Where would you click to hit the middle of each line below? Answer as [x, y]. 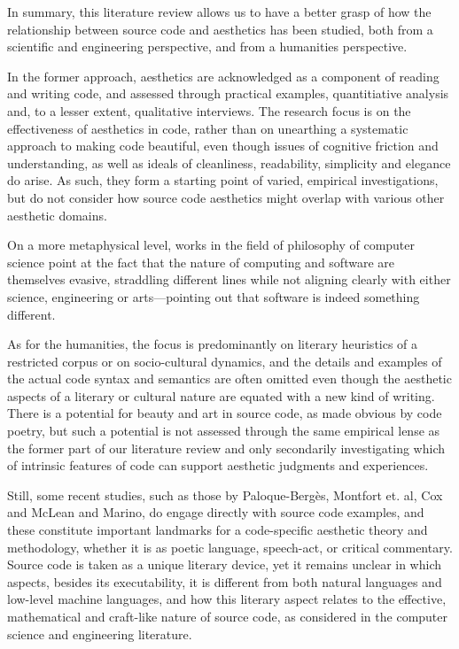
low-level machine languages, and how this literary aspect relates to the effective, [227, 599]
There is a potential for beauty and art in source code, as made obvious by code [225, 413]
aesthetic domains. [57, 215]
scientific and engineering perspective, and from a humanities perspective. [207, 46]
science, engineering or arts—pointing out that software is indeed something [214, 296]
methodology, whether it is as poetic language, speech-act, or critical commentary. [230, 547]
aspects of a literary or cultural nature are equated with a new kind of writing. [221, 395]
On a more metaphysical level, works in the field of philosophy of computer [211, 245]
